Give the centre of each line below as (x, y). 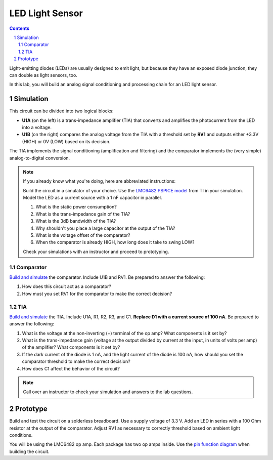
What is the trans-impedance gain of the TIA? (83, 214)
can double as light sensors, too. (43, 75)
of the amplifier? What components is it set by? (71, 347)
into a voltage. (37, 127)
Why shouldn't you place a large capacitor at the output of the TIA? (105, 228)
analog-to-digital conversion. (40, 158)
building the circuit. (30, 451)
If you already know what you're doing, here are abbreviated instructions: (99, 181)
